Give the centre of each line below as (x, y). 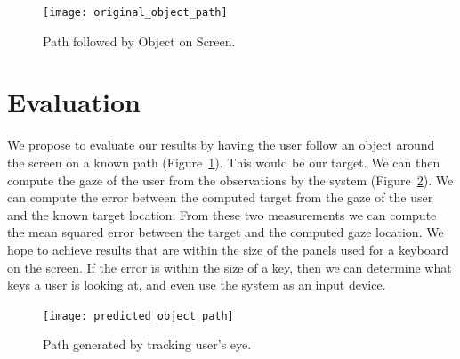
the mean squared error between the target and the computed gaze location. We (226, 232)
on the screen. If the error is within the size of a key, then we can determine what (230, 267)
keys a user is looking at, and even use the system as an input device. (197, 285)
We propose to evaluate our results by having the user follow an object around (221, 145)
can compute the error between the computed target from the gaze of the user (220, 197)
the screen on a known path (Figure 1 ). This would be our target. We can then (224, 162)
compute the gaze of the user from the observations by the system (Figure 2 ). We (230, 179)
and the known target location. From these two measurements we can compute (222, 214)
